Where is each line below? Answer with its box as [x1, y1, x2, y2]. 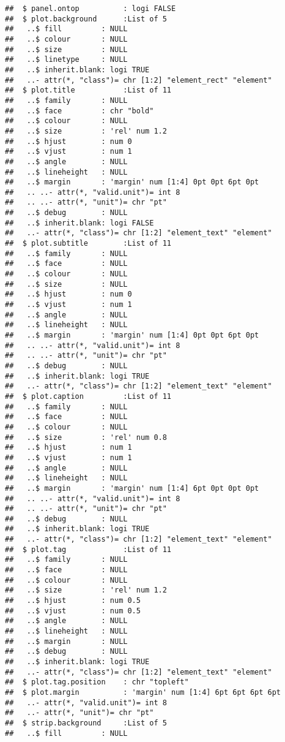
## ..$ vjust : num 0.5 [5, 606, 141, 615]
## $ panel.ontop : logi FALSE [5, 4, 176, 13]
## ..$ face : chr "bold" [5, 106, 154, 115]
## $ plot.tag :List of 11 [5, 545, 172, 554]
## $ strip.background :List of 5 [5, 718, 167, 727]
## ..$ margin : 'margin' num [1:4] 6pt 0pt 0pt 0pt [5, 483, 259, 493]
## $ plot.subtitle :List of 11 [5, 239, 172, 248]
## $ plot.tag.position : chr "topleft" [5, 678, 189, 687]
